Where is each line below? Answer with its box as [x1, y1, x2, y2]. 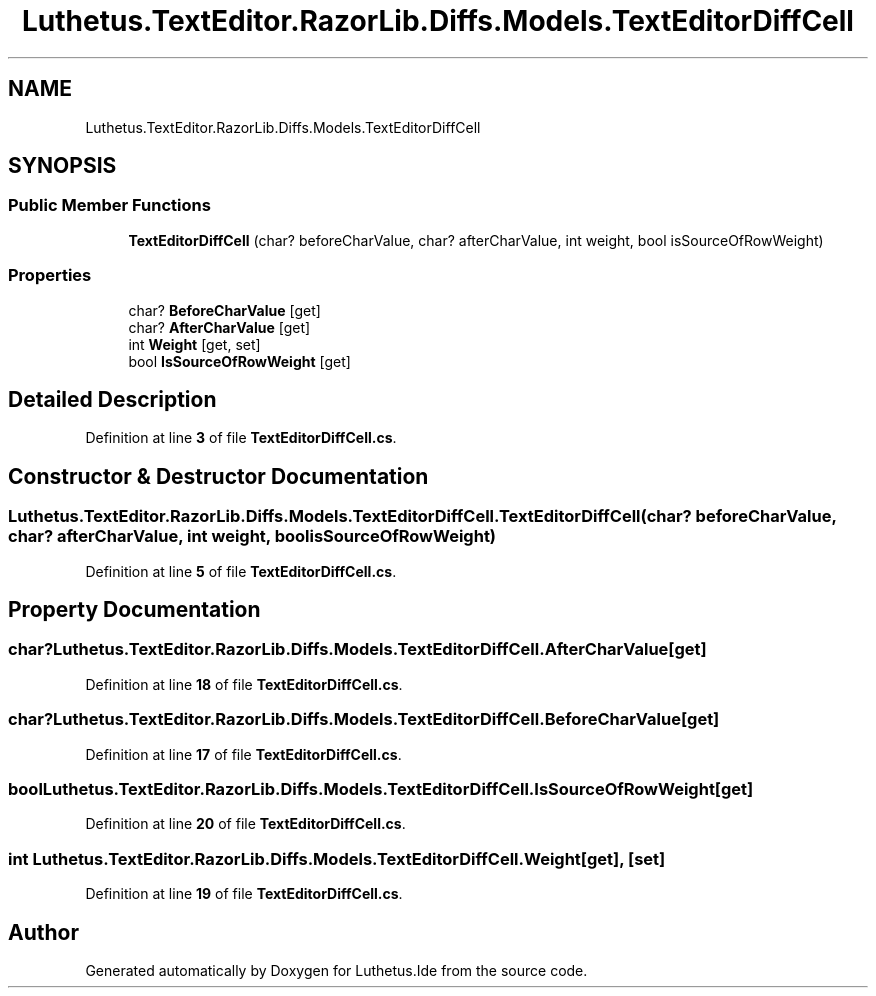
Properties [8, 265, 92, 286]
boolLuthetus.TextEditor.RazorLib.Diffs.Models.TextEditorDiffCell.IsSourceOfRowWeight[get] [8, 778, 754, 799]
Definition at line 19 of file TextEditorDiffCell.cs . [85, 885, 403, 903]
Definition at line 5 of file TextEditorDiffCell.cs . [85, 562, 397, 580]
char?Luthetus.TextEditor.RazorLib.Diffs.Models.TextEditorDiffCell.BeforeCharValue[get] [8, 709, 720, 730]
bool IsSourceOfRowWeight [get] [128, 352, 351, 370]
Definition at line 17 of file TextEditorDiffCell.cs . [85, 745, 402, 763]
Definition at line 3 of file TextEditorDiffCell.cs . [85, 429, 397, 447]
